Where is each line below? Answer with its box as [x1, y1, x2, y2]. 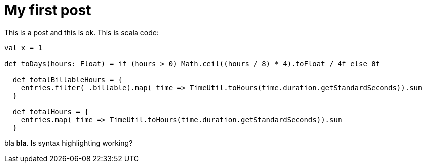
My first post [4, 2, 91, 19]
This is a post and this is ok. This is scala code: [4, 28, 159, 37]
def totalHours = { [12, 107, 89, 116]
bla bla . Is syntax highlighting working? [4, 138, 133, 147]
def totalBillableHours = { [12, 75, 123, 84]
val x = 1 [4, 43, 42, 52]
